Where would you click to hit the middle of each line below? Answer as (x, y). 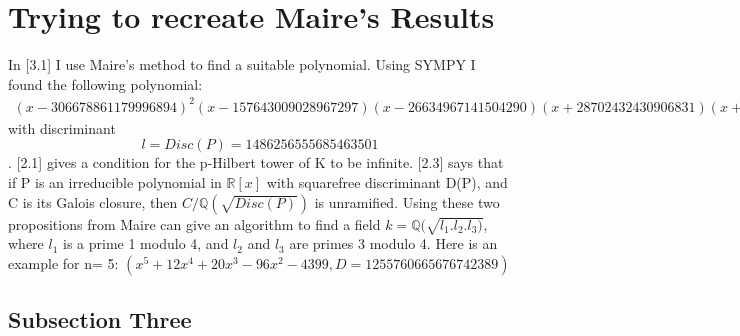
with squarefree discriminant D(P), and (387, 182)
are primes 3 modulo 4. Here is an (393, 243)
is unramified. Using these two (407, 201)
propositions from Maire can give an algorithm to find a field (194, 223)
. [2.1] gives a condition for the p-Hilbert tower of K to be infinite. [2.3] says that (256, 162)
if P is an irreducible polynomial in (115, 182)
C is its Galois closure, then (93, 201)
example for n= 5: (63, 262)
